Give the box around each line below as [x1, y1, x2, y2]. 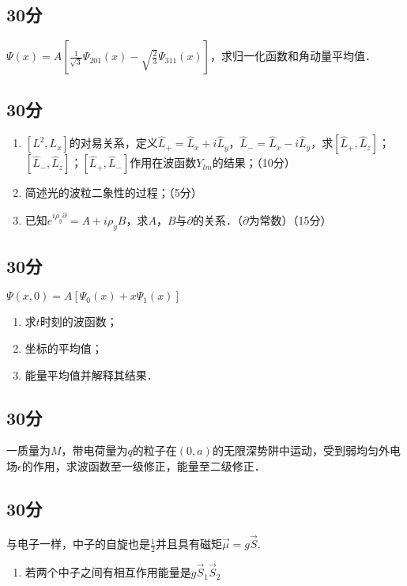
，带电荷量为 [61, 442, 128, 459]
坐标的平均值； [24, 340, 103, 357]
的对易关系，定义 [69, 134, 158, 151]
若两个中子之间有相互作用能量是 [24, 564, 191, 580]
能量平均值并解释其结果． [24, 366, 158, 383]
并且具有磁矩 [155, 535, 222, 552]
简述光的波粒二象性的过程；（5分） [24, 184, 202, 201]
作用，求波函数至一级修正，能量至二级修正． [32, 458, 266, 474]
